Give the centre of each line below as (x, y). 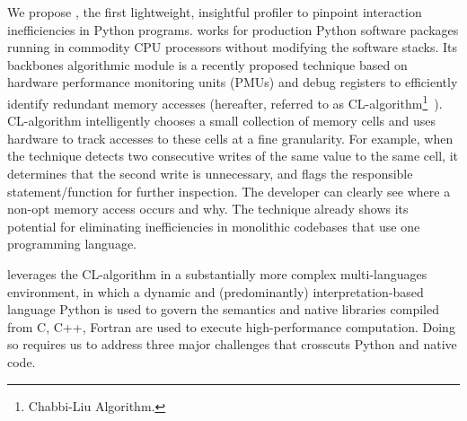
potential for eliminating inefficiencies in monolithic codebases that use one (214, 226)
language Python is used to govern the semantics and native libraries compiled (223, 309)
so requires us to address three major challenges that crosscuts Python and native (232, 344)
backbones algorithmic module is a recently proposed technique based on (207, 64)
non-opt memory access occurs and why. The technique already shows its (208, 209)
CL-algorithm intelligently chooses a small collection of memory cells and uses (222, 121)
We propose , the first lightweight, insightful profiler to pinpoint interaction (215, 12)
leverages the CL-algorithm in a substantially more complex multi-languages (217, 273)
